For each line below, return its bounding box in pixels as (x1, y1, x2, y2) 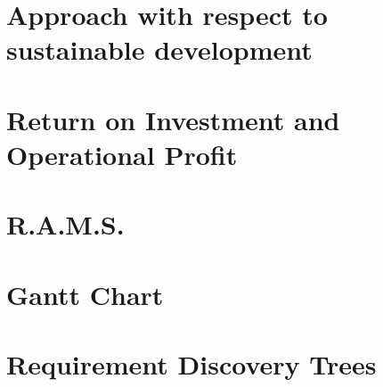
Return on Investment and (6, 101, 340, 137)
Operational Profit (6, 136, 238, 172)
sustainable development (6, 31, 313, 68)
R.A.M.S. (6, 206, 125, 243)
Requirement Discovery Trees (6, 346, 377, 383)
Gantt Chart (6, 276, 164, 312)
